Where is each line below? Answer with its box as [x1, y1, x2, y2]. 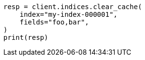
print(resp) [3, 34, 48, 41]
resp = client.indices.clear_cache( [3, 3, 142, 11]
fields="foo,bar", [19, 18, 89, 26]
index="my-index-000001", [19, 11, 118, 18]
